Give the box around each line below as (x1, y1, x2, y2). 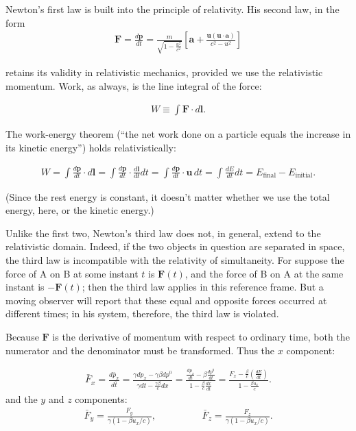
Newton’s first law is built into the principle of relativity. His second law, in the (5, 2, 340, 16)
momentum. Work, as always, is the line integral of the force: (5, 78, 262, 93)
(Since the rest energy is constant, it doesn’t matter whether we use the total (5, 189, 330, 204)
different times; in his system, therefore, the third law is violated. (5, 306, 279, 321)
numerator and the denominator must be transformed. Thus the (5, 343, 275, 357)
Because (5, 330, 39, 344)
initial (295, 172, 313, 180)
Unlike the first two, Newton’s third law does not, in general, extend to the (5, 225, 321, 240)
